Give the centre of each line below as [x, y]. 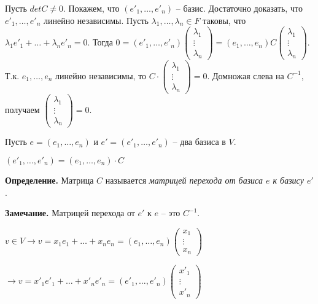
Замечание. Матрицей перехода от [70, 213]
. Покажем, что [91, 8]
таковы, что [224, 20]
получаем [22, 109]
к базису [288, 180]
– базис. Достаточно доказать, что [239, 8]
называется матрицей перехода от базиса [184, 180]
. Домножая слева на [246, 75]
